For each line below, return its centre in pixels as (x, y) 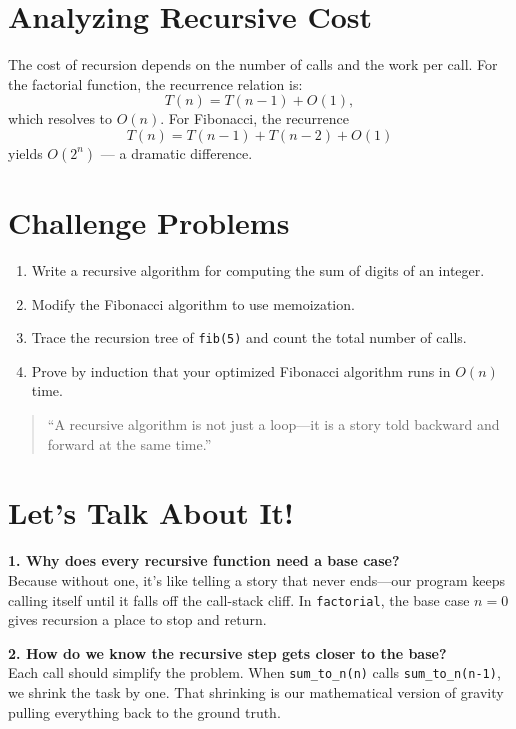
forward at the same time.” (129, 443)
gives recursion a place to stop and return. (137, 619)
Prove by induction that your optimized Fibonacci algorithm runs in (241, 370)
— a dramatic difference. (176, 152)
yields (25, 152)
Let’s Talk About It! (151, 512)
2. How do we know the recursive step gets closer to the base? (227, 652)
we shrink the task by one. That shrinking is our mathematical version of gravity (256, 692)
